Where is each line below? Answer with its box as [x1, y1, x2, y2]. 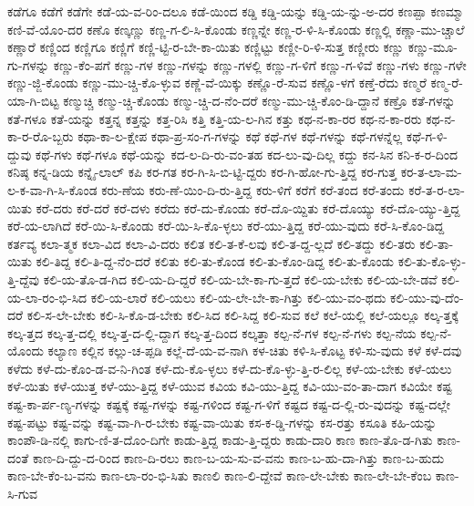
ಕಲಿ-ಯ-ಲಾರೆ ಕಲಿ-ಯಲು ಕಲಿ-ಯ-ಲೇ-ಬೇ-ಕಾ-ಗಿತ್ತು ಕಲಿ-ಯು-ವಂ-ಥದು [90, 287, 386, 306]
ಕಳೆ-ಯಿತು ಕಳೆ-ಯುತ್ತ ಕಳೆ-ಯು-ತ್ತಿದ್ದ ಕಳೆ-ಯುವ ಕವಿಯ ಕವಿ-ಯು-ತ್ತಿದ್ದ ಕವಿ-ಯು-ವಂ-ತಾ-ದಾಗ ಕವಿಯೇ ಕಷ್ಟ [7, 377, 452, 396]
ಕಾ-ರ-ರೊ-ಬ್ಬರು [7, 127, 74, 146]
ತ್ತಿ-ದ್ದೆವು [7, 269, 39, 288]
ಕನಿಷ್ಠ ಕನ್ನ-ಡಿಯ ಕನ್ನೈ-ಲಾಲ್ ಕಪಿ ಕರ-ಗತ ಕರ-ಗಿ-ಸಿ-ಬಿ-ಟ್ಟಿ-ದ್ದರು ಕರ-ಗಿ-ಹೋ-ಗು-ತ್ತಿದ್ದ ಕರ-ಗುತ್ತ [7, 162, 397, 181]
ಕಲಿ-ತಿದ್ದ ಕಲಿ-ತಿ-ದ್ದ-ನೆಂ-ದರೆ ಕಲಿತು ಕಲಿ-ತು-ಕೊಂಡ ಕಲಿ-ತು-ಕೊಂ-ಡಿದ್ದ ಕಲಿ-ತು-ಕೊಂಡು [36, 252, 395, 271]
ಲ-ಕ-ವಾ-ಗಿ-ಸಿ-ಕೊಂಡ [7, 180, 98, 199]
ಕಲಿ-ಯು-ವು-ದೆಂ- [390, 287, 464, 306]
